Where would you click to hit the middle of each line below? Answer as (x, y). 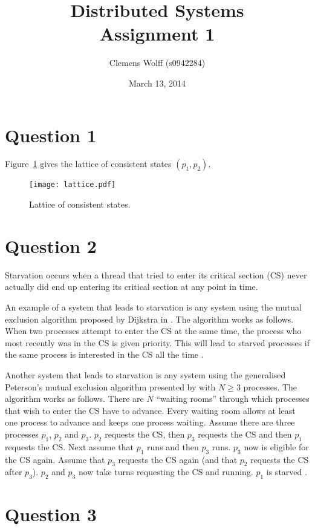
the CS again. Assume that (55, 459)
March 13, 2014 (157, 83)
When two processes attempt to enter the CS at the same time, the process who (153, 331)
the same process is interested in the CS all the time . (104, 354)
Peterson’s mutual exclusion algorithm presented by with (110, 386)
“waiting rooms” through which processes (233, 399)
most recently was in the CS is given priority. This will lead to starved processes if (157, 342)
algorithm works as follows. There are (74, 399)
